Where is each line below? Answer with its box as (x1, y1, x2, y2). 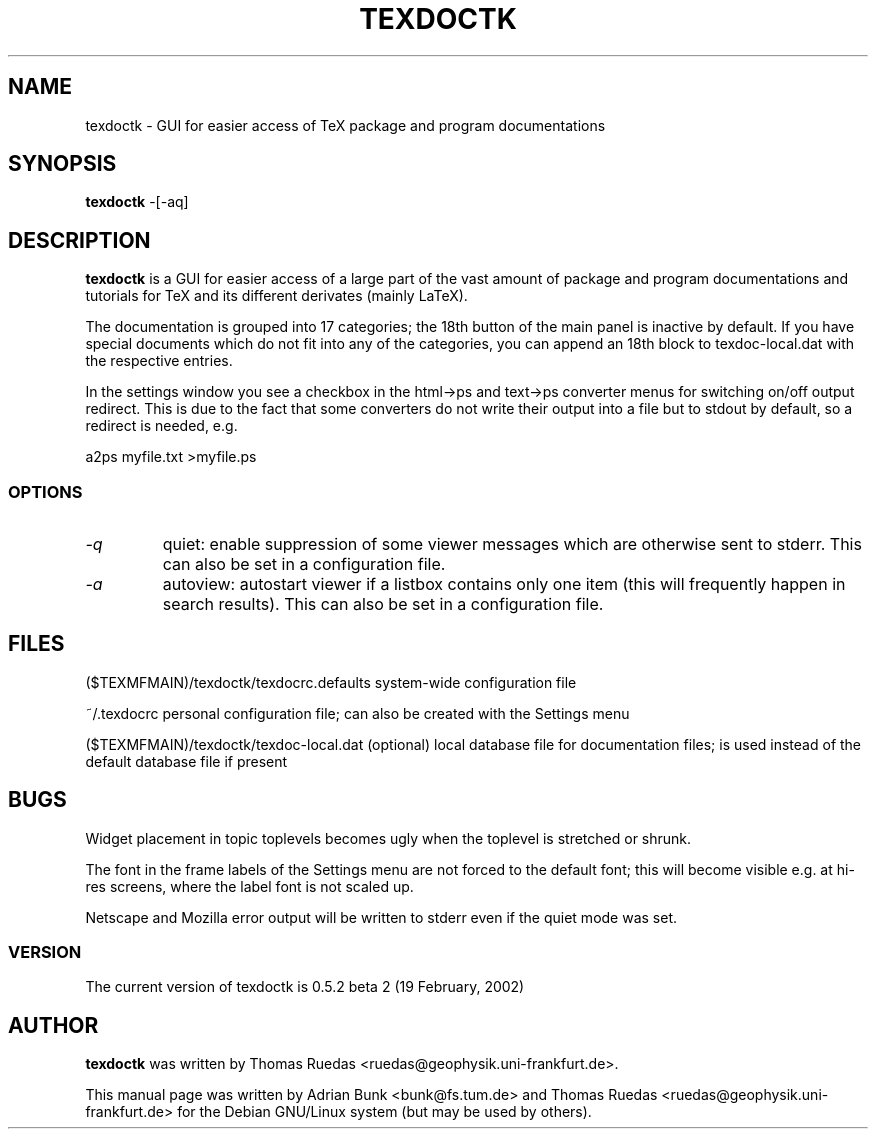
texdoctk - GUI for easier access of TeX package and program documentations (85, 116, 606, 134)
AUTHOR (8, 1012, 99, 1038)
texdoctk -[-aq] (85, 193, 189, 211)
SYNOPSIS (8, 151, 117, 177)
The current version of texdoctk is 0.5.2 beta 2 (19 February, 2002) (85, 978, 525, 996)
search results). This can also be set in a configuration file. (162, 594, 604, 615)
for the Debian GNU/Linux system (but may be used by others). (177, 1103, 592, 1121)
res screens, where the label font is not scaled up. (85, 877, 414, 895)
